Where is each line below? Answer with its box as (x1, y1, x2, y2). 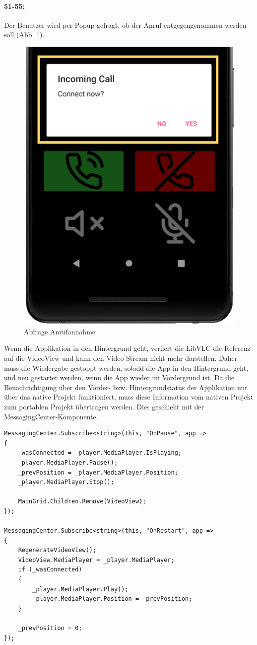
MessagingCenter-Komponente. (4, 411, 98, 421)
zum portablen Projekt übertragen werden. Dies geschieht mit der (4, 401, 204, 411)
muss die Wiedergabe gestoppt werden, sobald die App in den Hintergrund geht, (4, 362, 249, 373)
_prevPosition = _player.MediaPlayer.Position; (18, 469, 178, 476)
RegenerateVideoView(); (18, 547, 97, 554)
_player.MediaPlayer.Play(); (32, 585, 128, 593)
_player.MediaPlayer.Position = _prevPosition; (32, 595, 193, 603)
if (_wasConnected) (18, 566, 82, 573)
